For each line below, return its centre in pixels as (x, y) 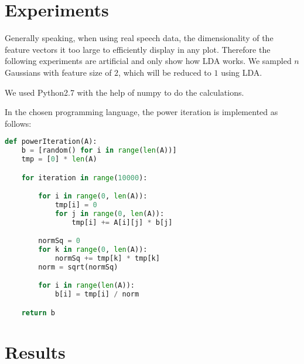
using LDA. (242, 72)
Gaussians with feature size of (58, 72)
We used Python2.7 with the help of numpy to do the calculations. (124, 92)
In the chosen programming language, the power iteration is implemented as (141, 112)
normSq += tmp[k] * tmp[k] (107, 258)
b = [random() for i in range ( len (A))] (99, 151)
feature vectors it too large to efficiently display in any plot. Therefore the (138, 49)
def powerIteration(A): (51, 142)
